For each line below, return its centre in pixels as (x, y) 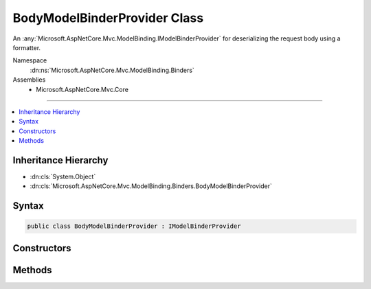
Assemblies (29, 80)
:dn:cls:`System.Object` (63, 176)
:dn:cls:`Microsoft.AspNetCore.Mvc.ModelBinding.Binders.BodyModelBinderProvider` (151, 186)
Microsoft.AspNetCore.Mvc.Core (82, 89)
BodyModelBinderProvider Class (108, 18)
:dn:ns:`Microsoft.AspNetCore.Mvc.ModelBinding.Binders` (112, 70)
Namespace (30, 60)
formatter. (27, 47)
